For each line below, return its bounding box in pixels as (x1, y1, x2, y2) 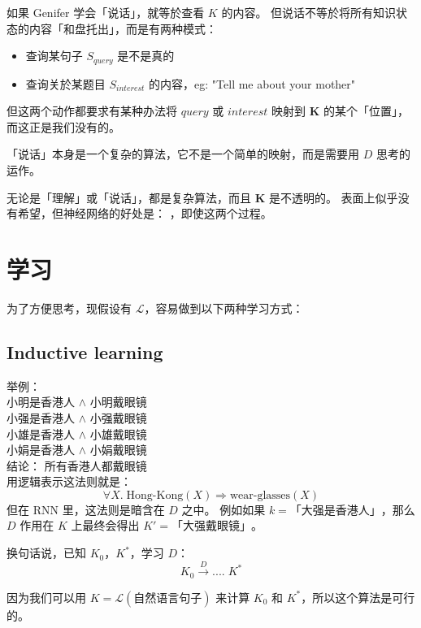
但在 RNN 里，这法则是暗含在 (7, 500, 165, 518)
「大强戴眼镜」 (171, 521, 252, 533)
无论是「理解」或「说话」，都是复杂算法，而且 (7, 188, 251, 206)
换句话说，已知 (7, 544, 86, 561)
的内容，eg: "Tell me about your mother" (149, 75, 356, 92)
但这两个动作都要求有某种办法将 (7, 102, 177, 119)
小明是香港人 (7, 393, 75, 410)
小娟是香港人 (7, 441, 75, 458)
